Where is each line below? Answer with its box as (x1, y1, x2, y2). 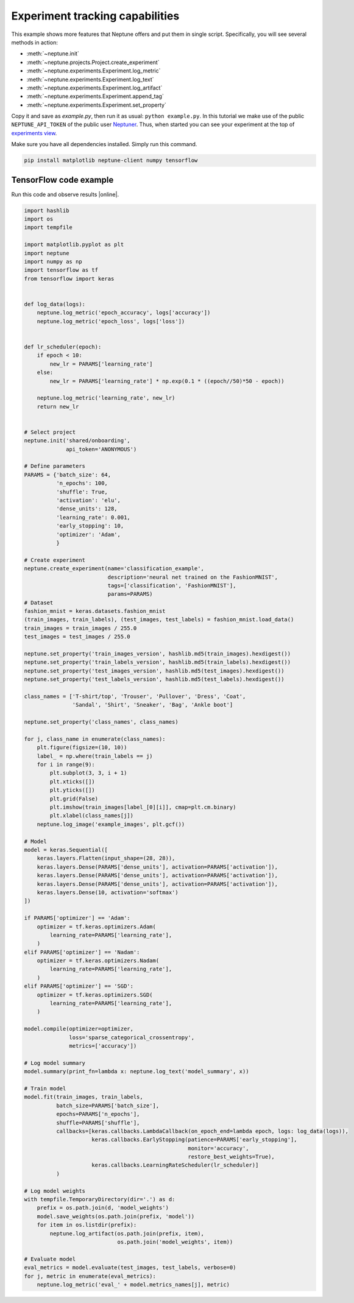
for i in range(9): (37, 761, 96, 768)
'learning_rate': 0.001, (55, 514, 130, 521)
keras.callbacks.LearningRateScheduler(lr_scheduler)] (91, 1162, 259, 1169)
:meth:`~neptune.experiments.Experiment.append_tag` (26, 93, 164, 100)
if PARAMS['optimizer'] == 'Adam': (24, 914, 130, 922)
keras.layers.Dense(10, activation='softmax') (37, 889, 179, 895)
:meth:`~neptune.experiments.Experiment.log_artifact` (26, 84, 163, 91)
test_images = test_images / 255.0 (24, 634, 130, 640)
